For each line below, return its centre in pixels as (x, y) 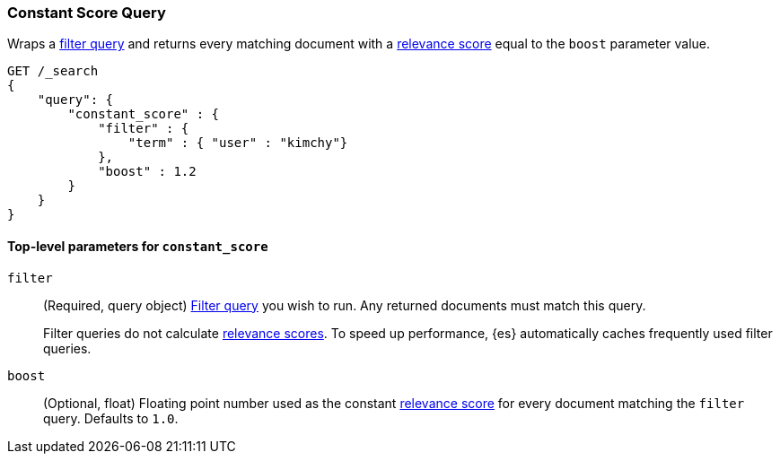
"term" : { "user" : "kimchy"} (238, 143)
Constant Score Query (87, 13)
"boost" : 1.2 (147, 172)
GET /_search (53, 71)
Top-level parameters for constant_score (138, 246)
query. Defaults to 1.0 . (111, 418)
